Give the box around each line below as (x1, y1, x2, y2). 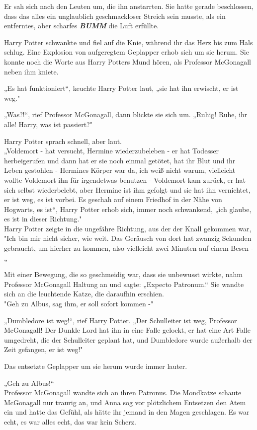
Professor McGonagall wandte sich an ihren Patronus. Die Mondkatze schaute (4, 387, 242, 398)
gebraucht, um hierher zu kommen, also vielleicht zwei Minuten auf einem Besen (4, 243, 249, 253)
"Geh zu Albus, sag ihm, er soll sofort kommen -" (4, 298, 154, 309)
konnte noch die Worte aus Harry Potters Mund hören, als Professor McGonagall (4, 56, 252, 67)
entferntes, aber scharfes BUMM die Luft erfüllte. (4, 20, 159, 31)
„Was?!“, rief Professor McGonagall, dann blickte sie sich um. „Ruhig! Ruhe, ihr (4, 109, 248, 120)
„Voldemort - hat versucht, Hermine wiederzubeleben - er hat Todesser (4, 145, 219, 156)
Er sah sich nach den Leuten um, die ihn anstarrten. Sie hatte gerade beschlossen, (4, 1, 254, 11)
